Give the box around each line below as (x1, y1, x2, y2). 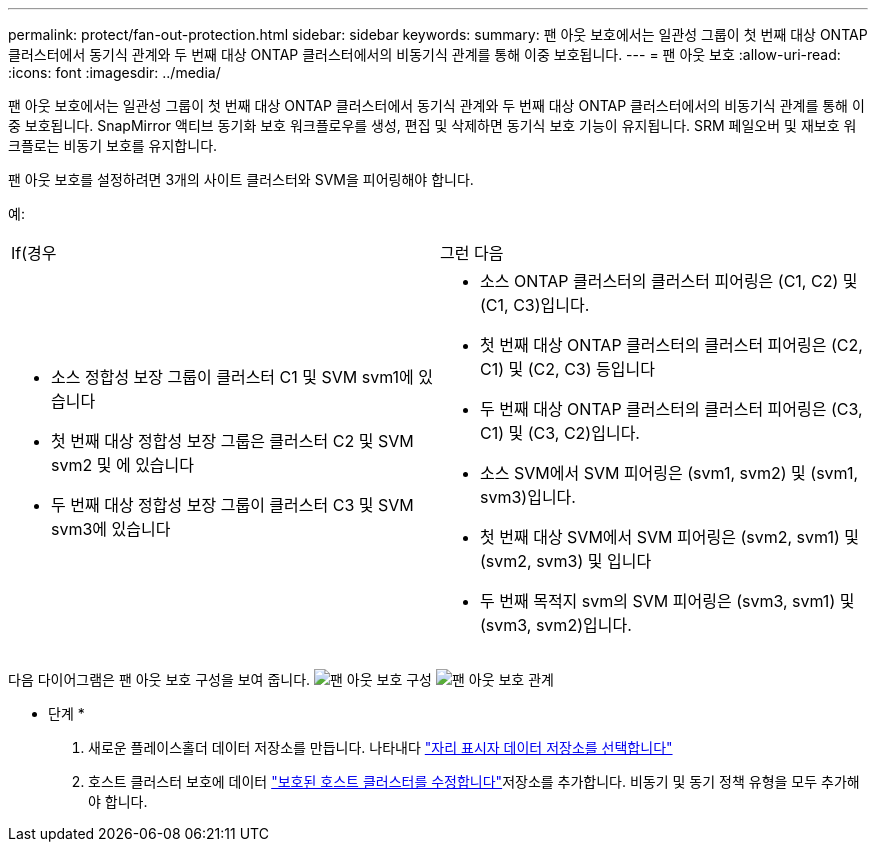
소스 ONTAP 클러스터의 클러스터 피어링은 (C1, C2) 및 (480, 271, 858, 291)
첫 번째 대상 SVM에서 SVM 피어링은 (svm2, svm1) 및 (480, 527, 859, 547)
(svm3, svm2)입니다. (480, 615, 632, 635)
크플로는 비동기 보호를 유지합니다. (8, 137, 218, 154)
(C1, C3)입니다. (480, 295, 590, 315)
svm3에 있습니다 (51, 519, 171, 539)
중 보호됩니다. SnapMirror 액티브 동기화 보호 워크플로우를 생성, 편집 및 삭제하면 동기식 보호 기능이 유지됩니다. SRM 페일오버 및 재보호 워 (8, 117, 857, 134)
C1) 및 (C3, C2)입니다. (480, 423, 640, 443)
